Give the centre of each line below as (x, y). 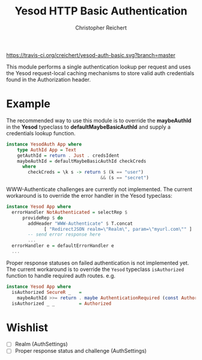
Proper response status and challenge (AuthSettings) (81, 351)
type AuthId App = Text (47, 150)
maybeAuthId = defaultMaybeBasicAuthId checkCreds (82, 161)
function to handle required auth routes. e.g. (61, 275)
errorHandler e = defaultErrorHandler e (63, 246)
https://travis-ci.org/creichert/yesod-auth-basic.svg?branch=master (91, 55)
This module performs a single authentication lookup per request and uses (99, 67)
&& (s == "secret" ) (124, 178)
